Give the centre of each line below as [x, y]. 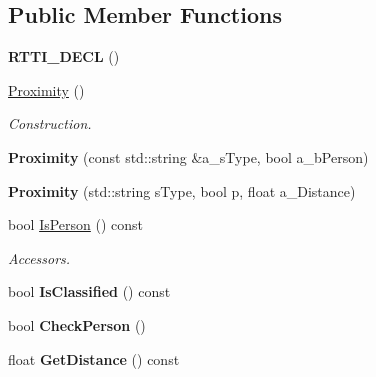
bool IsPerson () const [76, 224]
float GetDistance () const [94, 358]
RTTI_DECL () [64, 56]
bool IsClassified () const [89, 291]
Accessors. [39, 257]
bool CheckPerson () [77, 324]
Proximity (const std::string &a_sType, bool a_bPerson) [188, 156]
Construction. [50, 123]
